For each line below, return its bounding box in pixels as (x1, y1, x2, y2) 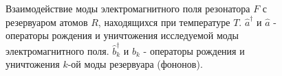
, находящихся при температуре (98, 14, 230, 29)
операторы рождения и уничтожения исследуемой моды (6, 28, 239, 42)
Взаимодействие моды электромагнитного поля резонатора (6, 1, 250, 15)
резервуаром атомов (6, 14, 88, 29)
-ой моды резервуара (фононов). (67, 57, 203, 71)
